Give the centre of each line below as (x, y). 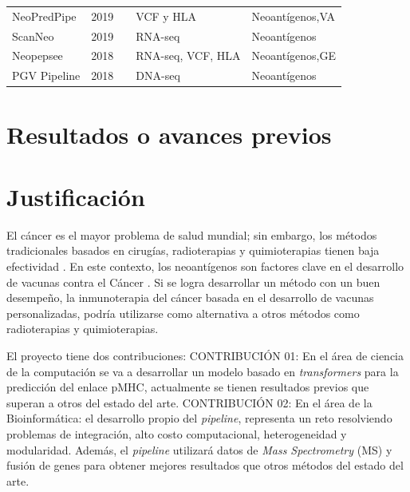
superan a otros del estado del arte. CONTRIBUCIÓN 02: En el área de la (189, 402)
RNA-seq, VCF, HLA (188, 56)
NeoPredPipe (44, 16)
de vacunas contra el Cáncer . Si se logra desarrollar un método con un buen (193, 282)
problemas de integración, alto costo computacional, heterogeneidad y (177, 434)
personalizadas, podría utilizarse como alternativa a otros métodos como (183, 313)
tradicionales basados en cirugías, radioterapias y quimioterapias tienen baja (193, 250)
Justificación (76, 196)
